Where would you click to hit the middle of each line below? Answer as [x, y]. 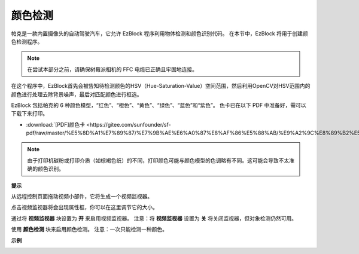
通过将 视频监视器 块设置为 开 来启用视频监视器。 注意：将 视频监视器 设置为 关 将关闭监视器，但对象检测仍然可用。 [154, 218]
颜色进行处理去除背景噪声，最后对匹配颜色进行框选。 [77, 94]
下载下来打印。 [29, 114]
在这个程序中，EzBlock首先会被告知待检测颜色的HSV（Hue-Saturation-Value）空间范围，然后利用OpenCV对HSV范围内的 [161, 86]
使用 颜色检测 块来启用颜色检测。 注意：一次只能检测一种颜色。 [89, 229]
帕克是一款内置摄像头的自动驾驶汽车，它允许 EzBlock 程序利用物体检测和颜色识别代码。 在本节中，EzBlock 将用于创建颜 [159, 33]
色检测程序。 [27, 41]
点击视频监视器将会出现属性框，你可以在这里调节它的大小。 [84, 207]
